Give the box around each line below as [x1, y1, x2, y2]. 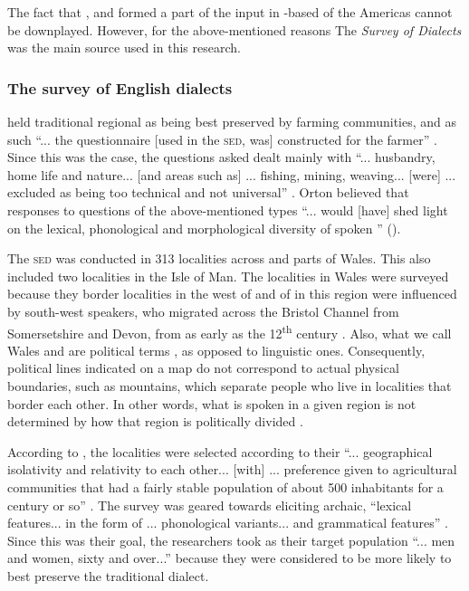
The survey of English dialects [7, 76, 233, 99]
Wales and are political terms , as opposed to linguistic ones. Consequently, [7, 340, 426, 359]
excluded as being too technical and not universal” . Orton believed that [7, 183, 409, 202]
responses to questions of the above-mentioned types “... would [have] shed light [7, 200, 448, 219]
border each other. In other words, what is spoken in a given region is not [7, 394, 416, 413]
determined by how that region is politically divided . [7, 412, 303, 431]
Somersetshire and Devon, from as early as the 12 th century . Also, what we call [7, 320, 452, 342]
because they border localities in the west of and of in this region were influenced [7, 284, 457, 303]
